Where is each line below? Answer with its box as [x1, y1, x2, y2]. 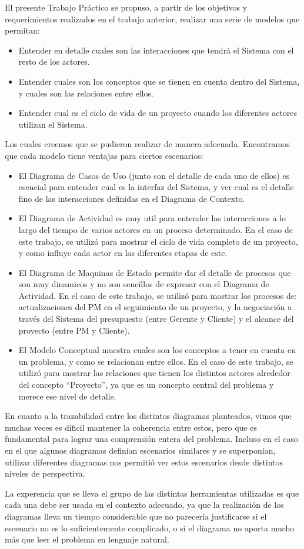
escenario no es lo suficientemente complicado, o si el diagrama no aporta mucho [5, 521, 295, 534]
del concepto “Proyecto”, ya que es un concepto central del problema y [18, 378, 274, 391]
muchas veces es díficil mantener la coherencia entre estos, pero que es [5, 421, 258, 433]
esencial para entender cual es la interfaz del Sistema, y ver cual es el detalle [18, 181, 294, 193]
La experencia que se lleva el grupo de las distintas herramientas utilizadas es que [5, 487, 299, 499]
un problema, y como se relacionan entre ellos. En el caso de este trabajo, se [18, 355, 293, 367]
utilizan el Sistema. [18, 118, 88, 130]
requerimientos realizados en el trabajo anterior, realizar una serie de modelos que [5, 12, 300, 25]
